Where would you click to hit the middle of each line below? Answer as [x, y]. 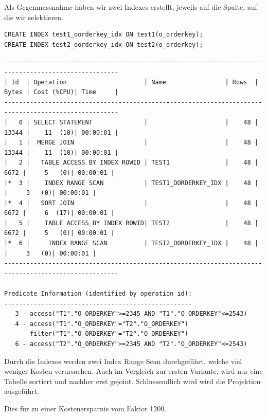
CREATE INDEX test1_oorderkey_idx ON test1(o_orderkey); [104, 35]
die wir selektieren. [34, 17]
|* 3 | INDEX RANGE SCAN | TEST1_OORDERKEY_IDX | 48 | [131, 183]
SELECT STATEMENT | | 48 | [146, 122]
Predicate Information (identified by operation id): [98, 294]
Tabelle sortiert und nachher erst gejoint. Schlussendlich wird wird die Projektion [132, 381]
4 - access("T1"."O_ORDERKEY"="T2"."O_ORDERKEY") [102, 324]
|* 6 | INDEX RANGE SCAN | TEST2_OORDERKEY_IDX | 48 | [131, 243]
